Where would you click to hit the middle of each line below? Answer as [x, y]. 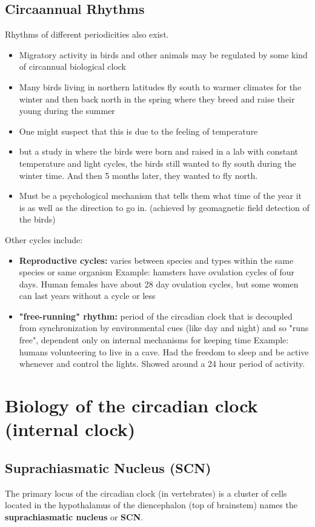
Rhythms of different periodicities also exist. [87, 34]
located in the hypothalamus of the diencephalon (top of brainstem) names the [151, 505]
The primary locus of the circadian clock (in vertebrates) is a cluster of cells [146, 493]
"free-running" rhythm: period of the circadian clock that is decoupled [156, 316]
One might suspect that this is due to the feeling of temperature [138, 131]
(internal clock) [70, 429]
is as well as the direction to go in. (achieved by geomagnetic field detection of [164, 207]
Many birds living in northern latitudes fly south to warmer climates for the [160, 86]
